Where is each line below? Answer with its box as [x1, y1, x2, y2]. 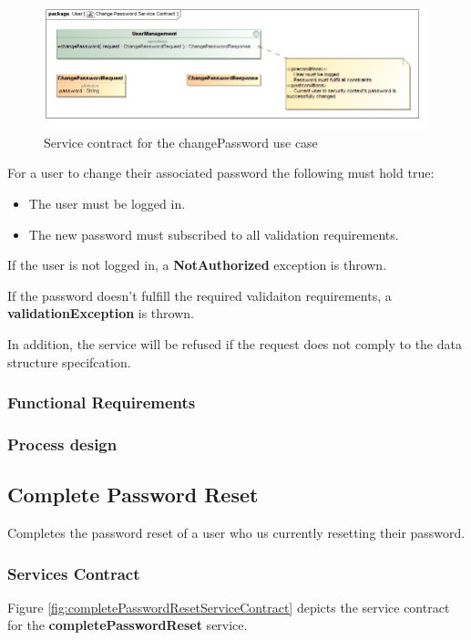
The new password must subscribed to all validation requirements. [28, 224, 399, 243]
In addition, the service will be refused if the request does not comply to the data [7, 334, 462, 353]
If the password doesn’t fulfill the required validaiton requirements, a [7, 285, 392, 305]
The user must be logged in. [28, 193, 186, 212]
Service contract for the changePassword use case [44, 132, 318, 151]
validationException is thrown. [7, 304, 194, 323]
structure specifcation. [7, 352, 131, 371]
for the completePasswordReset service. [7, 615, 248, 635]
